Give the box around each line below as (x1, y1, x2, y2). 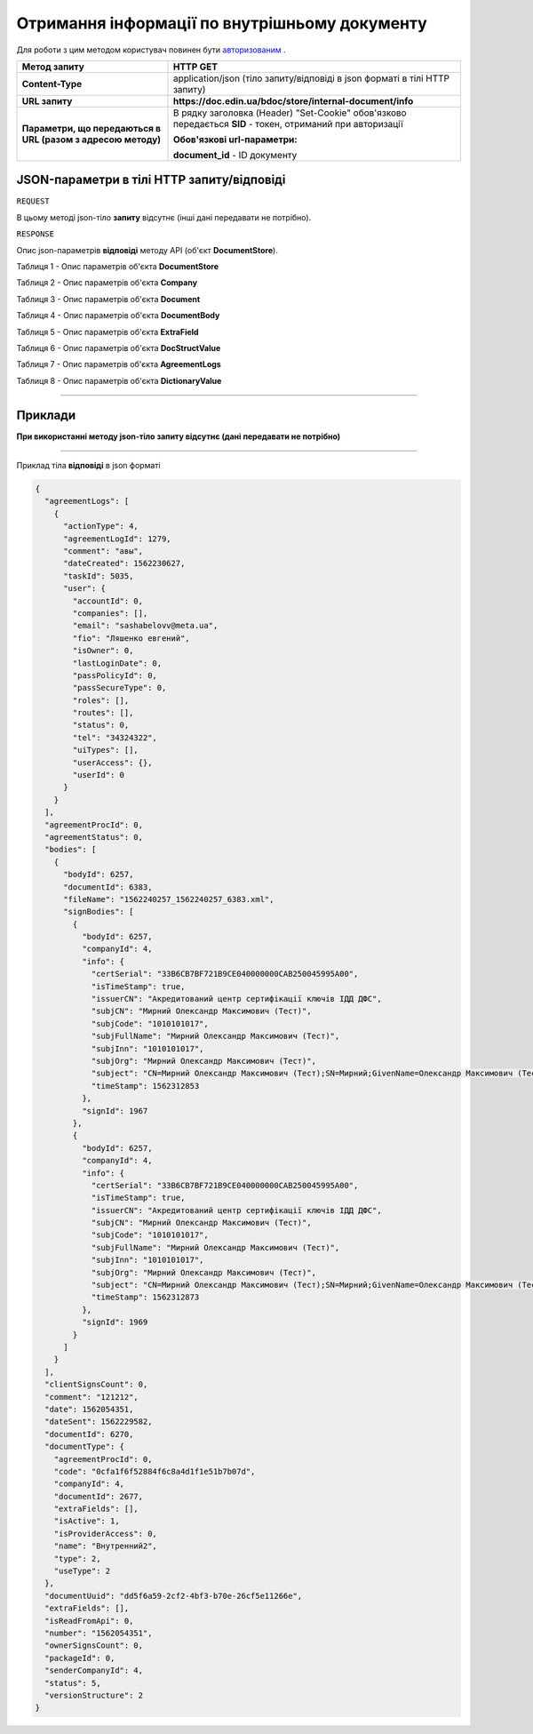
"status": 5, (44, 1678, 101, 1688)
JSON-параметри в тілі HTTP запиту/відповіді (16, 172, 286, 188)
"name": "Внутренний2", (53, 1541, 157, 1551)
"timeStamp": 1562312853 (91, 1081, 200, 1091)
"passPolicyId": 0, (72, 670, 157, 680)
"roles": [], (72, 695, 130, 706)
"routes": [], (72, 707, 134, 718)
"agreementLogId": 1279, (63, 533, 172, 544)
